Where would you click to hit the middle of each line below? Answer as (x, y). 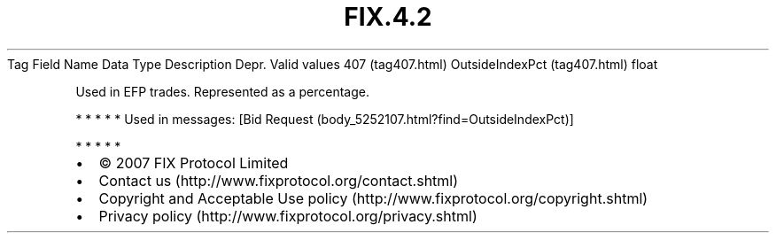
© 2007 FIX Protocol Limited (194, 163)
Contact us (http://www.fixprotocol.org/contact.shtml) (279, 180)
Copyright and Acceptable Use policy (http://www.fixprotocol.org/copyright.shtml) (373, 198)
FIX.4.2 (388, 17)
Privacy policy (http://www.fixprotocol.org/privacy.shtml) (288, 216)
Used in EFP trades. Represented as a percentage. (222, 91)
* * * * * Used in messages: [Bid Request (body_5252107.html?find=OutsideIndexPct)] (325, 119)
